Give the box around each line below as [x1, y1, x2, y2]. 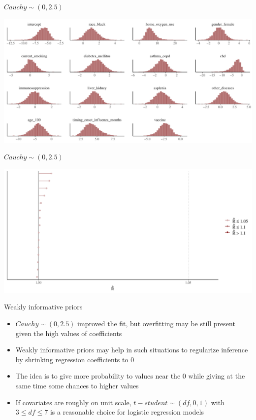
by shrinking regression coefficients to [15, 354, 128, 364]
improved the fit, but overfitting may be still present [77, 318, 235, 328]
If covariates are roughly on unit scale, [15, 397, 131, 407]
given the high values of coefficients [15, 328, 122, 338]
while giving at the [188, 371, 245, 381]
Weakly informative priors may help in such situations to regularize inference [15, 344, 248, 355]
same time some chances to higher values [15, 380, 139, 390]
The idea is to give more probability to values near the [15, 371, 181, 381]
